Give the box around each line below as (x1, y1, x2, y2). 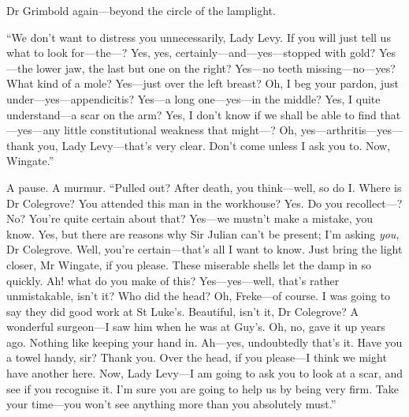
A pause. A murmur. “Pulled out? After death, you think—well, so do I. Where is (6, 178, 402, 195)
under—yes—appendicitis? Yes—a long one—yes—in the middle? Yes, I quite (6, 90, 381, 107)
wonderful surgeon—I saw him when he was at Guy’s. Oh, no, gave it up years (6, 318, 385, 335)
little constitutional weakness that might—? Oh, (64, 122, 297, 138)
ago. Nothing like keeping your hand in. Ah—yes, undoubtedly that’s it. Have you (6, 333, 403, 350)
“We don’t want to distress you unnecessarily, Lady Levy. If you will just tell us (6, 28, 391, 45)
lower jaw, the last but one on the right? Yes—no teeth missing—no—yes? (36, 59, 396, 76)
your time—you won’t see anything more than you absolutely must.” (6, 396, 336, 412)
